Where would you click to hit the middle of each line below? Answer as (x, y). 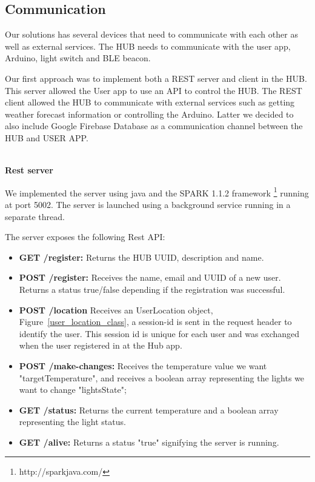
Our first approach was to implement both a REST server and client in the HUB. (156, 78)
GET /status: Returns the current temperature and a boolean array (149, 410)
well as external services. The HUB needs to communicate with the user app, (148, 46)
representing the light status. (72, 422)
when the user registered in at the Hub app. (101, 345)
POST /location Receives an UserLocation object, (116, 310)
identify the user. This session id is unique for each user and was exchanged (159, 333)
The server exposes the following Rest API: (85, 237)
